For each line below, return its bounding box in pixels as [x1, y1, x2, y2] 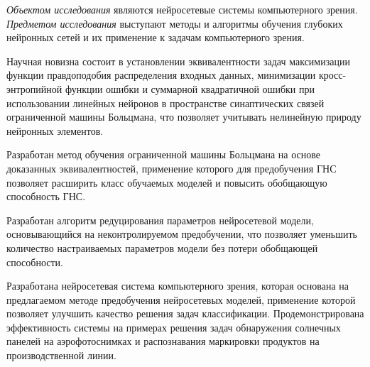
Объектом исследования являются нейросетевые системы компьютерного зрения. [6, 2, 358, 16]
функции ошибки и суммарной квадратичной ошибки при [65, 81, 315, 96]
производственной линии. [6, 348, 116, 363]
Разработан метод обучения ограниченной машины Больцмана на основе [6, 147, 321, 162]
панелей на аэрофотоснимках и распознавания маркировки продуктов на [6, 334, 320, 349]
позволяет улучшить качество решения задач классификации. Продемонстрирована [6, 306, 364, 321]
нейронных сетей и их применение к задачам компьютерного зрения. [6, 30, 305, 45]
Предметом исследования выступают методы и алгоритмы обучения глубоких [6, 16, 343, 31]
